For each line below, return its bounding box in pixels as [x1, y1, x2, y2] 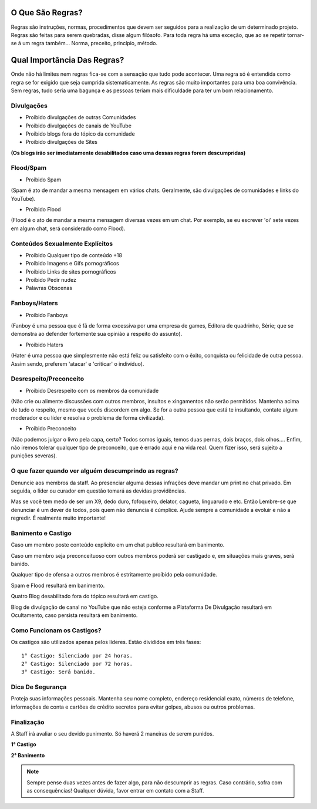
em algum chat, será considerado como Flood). [11, 225, 126, 232]
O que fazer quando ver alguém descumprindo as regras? [11, 467, 178, 475]
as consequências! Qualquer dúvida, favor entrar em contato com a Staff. [26, 787, 204, 794]
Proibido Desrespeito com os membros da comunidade [25, 387, 159, 394]
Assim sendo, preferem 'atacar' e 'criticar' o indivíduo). [11, 360, 144, 367]
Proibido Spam [25, 176, 62, 183]
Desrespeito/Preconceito [11, 375, 85, 383]
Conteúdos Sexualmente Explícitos [11, 240, 113, 248]
